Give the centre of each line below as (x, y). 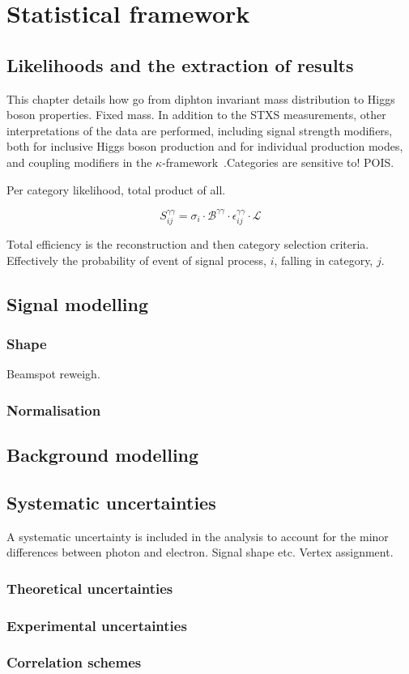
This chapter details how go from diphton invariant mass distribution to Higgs (201, 98)
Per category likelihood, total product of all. (116, 189)
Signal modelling (78, 303)
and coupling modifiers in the (79, 162)
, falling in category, (324, 260)
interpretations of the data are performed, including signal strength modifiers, (200, 130)
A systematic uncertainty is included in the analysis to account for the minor (198, 536)
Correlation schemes (74, 662)
